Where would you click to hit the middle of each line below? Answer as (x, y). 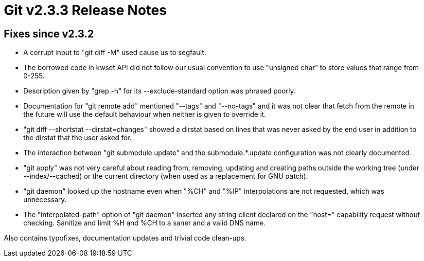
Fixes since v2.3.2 (49, 34)
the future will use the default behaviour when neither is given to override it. (145, 114)
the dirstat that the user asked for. (78, 138)
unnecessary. (45, 200)
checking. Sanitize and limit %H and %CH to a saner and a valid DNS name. (145, 223)
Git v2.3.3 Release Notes (85, 10)
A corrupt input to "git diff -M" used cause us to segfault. (115, 53)
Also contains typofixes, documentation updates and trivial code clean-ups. (125, 238)
